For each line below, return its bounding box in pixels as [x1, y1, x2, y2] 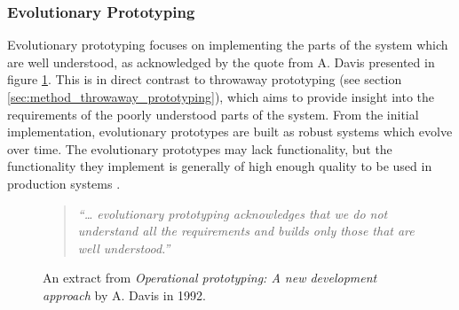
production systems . [7, 174, 121, 192]
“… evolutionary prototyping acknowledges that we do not [77, 204, 388, 222]
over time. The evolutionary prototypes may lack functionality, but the [7, 139, 392, 158]
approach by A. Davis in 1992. [43, 285, 207, 304]
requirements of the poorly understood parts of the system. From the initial [7, 105, 419, 123]
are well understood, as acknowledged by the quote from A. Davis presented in [7, 52, 435, 71]
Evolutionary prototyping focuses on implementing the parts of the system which [7, 35, 448, 54]
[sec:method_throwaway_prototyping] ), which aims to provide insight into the [7, 88, 435, 105]
